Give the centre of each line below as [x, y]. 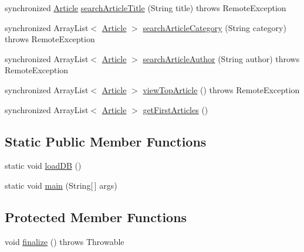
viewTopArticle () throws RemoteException [221, 89]
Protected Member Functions [96, 217]
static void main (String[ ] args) [61, 185]
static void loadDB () [43, 166]
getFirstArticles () [175, 109]
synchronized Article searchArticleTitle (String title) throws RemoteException [146, 8]
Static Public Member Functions [106, 141]
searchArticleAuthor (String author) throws [221, 58]
